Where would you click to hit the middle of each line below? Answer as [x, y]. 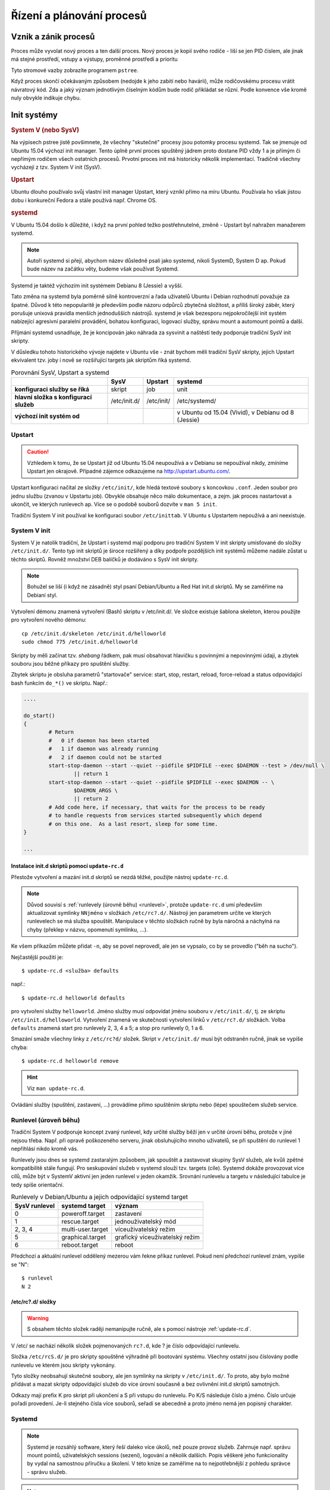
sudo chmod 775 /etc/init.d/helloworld [80, 642]
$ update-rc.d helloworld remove [70, 1061]
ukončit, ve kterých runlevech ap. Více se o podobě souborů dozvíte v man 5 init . [114, 504]
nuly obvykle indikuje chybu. [46, 98]
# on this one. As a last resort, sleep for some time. [133, 824]
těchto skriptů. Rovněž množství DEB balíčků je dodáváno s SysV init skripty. [105, 559]
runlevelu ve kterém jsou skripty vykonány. [63, 1365]
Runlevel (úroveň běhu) [45, 1120]
